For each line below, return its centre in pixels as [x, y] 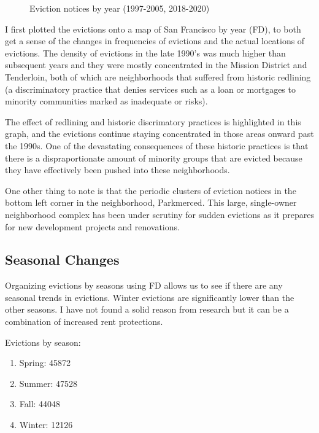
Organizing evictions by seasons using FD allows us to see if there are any [144, 285]
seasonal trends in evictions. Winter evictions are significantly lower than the [150, 297]
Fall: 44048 [40, 404]
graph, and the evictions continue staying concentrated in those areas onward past [159, 134]
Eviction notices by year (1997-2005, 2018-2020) [120, 8]
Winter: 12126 [46, 425]
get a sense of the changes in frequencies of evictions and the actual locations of [155, 41]
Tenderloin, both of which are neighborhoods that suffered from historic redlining [158, 76]
